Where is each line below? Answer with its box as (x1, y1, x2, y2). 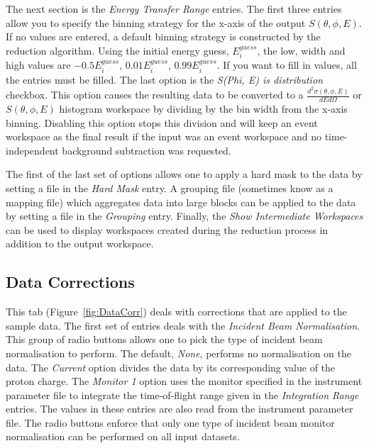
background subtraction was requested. (62, 142, 231, 157)
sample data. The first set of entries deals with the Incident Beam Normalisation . (6, 318, 360, 332)
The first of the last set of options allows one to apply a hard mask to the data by (6, 167, 363, 181)
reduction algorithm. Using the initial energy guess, (6, 43, 229, 57)
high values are (6, 57, 71, 72)
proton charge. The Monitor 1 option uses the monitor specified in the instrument (6, 374, 363, 388)
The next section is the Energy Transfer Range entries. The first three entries (6, 1, 342, 16)
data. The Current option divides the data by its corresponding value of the (6, 359, 336, 374)
